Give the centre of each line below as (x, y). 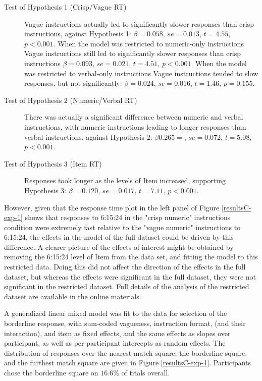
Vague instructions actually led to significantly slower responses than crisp (139, 23)
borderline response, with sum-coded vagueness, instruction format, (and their (125, 323)
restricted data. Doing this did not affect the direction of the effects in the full (125, 267)
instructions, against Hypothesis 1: (78, 34)
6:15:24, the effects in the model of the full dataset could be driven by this (119, 237)
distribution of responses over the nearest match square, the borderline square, (126, 352)
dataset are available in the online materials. (73, 296)
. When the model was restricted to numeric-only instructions (148, 43)
